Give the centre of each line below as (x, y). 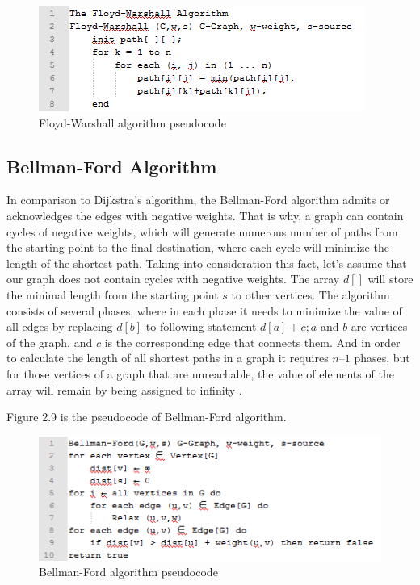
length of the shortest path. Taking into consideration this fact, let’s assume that (207, 263)
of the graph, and (50, 342)
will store (391, 279)
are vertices (379, 326)
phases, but (382, 358)
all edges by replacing (60, 326)
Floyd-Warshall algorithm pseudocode (132, 122)
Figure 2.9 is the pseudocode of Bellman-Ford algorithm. (147, 417)
